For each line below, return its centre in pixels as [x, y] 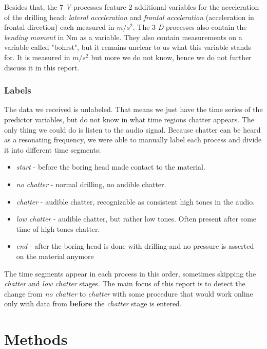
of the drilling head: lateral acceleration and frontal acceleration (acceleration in [129, 17]
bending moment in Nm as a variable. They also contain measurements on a [123, 37]
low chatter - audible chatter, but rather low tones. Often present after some [136, 219]
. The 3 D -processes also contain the [190, 27]
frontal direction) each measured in [59, 27]
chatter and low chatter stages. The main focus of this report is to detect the [125, 283]
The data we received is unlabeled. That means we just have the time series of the [133, 109]
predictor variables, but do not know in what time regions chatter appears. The [129, 119]
